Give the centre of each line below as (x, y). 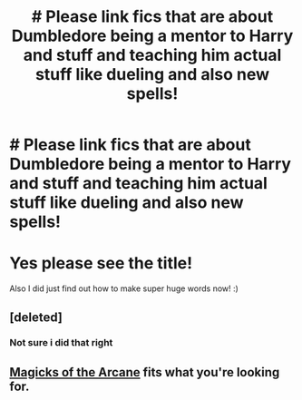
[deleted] (36, 317)
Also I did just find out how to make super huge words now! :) (124, 288)
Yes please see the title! (101, 263)
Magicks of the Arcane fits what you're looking (145, 372)
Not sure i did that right (61, 343)
